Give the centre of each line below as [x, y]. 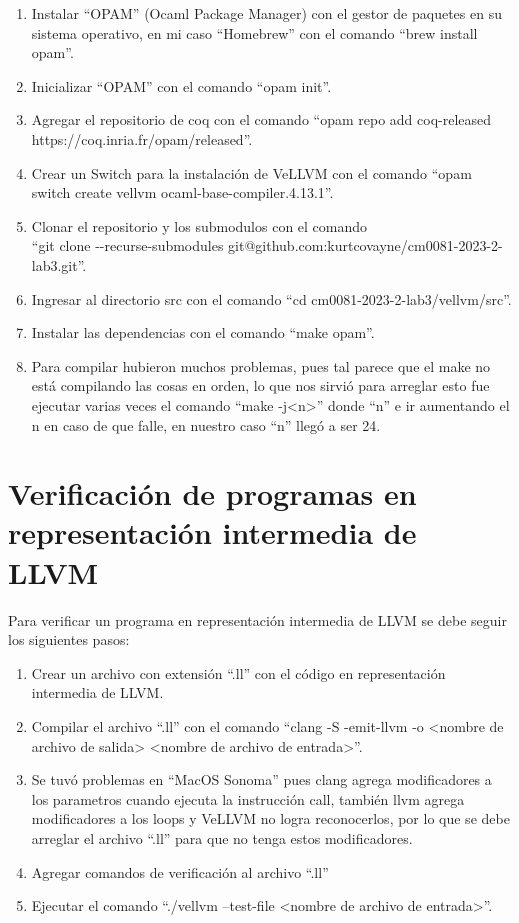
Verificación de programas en [212, 493]
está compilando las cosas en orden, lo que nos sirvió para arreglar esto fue [260, 385]
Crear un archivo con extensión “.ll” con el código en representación [238, 672]
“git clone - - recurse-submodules [127, 245]
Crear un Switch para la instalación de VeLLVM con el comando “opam [251, 172]
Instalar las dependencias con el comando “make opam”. [203, 332]
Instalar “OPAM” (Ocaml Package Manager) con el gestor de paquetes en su [266, 13]
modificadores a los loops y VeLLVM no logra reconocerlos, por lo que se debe [270, 818]
